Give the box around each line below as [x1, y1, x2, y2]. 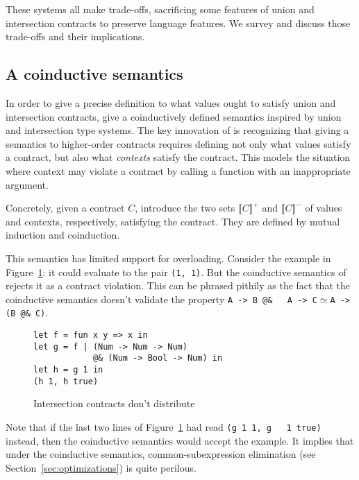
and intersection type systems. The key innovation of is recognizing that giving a [6, 123, 349, 137]
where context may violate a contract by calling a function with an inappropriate [6, 163, 351, 178]
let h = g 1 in [33, 365, 103, 375]
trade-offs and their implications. [6, 29, 145, 44]
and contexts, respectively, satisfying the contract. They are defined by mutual [6, 214, 340, 228]
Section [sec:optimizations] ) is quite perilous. [6, 460, 197, 474]
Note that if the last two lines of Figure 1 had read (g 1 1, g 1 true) [6, 419, 322, 434]
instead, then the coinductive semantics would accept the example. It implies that [6, 433, 354, 447]
